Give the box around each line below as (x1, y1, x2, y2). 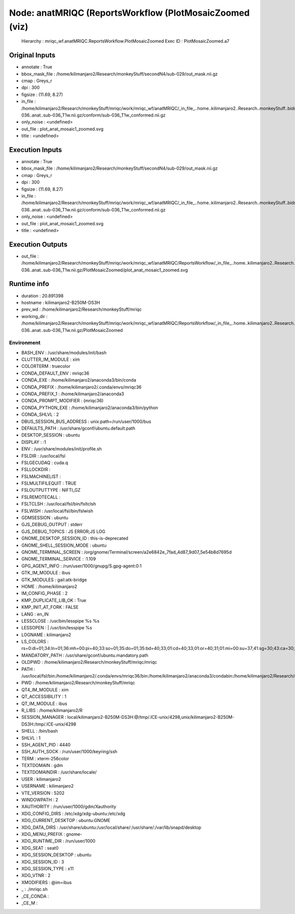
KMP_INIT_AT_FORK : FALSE (21, 604, 79, 610)
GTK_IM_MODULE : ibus (21, 570, 71, 576)
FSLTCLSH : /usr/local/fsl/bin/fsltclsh (21, 501, 96, 507)
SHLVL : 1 (21, 735, 41, 741)
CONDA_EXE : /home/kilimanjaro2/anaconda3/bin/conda (21, 377, 136, 383)
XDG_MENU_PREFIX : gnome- (21, 831, 83, 837)
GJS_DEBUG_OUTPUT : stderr (21, 522, 83, 528)
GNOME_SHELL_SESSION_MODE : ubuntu (21, 542, 107, 548)
